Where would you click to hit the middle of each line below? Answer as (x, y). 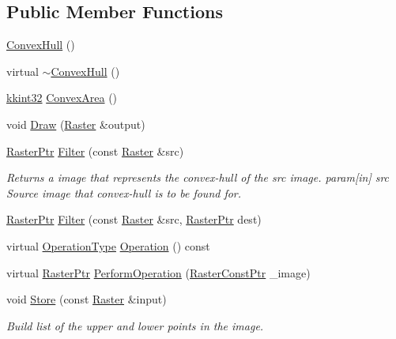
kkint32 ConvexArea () (62, 98)
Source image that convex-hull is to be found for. (124, 192)
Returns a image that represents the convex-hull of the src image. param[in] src (198, 177)
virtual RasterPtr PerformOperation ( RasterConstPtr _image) (158, 272)
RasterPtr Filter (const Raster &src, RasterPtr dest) (134, 219)
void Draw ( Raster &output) (76, 124)
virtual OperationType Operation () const (108, 245)
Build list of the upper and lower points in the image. (135, 325)
